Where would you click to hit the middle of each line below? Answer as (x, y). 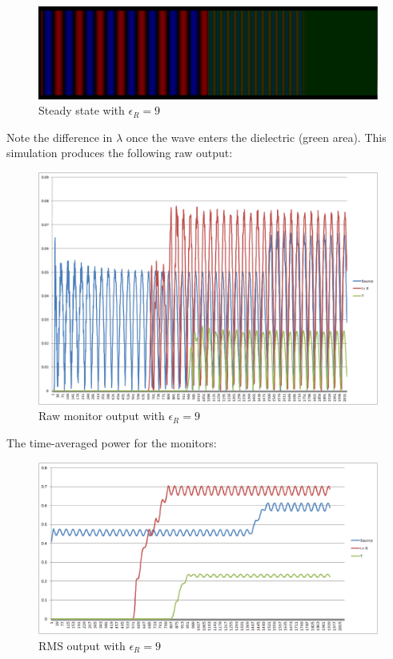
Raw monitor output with (102, 416)
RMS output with (82, 645)
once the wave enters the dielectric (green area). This (256, 137)
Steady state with (82, 110)
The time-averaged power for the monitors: (112, 442)
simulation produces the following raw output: (120, 153)
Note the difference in (60, 137)
